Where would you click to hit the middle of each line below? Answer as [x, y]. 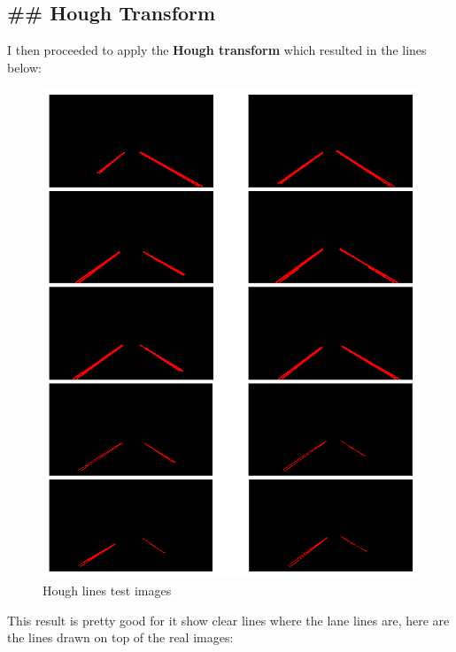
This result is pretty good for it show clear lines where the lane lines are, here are [228, 620]
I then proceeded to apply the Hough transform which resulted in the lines [217, 50]
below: [24, 67]
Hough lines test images [107, 590]
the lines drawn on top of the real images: [120, 637]
